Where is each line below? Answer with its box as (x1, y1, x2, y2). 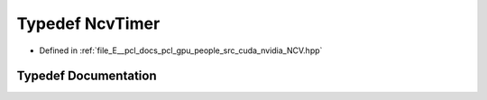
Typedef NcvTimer (16, 14, 161, 33)
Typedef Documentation (16, 68, 157, 84)
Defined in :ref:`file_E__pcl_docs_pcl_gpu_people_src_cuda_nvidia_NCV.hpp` (39, 45, 323, 56)
